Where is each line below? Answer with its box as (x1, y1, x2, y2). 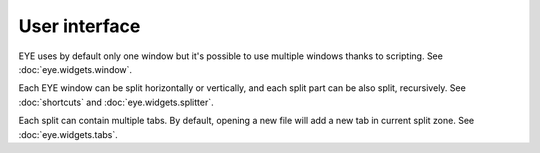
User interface (18, 15, 141, 37)
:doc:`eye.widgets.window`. (18, 63, 133, 75)
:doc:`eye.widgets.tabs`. (18, 128, 119, 140)
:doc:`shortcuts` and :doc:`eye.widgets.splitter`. (18, 96, 214, 108)
